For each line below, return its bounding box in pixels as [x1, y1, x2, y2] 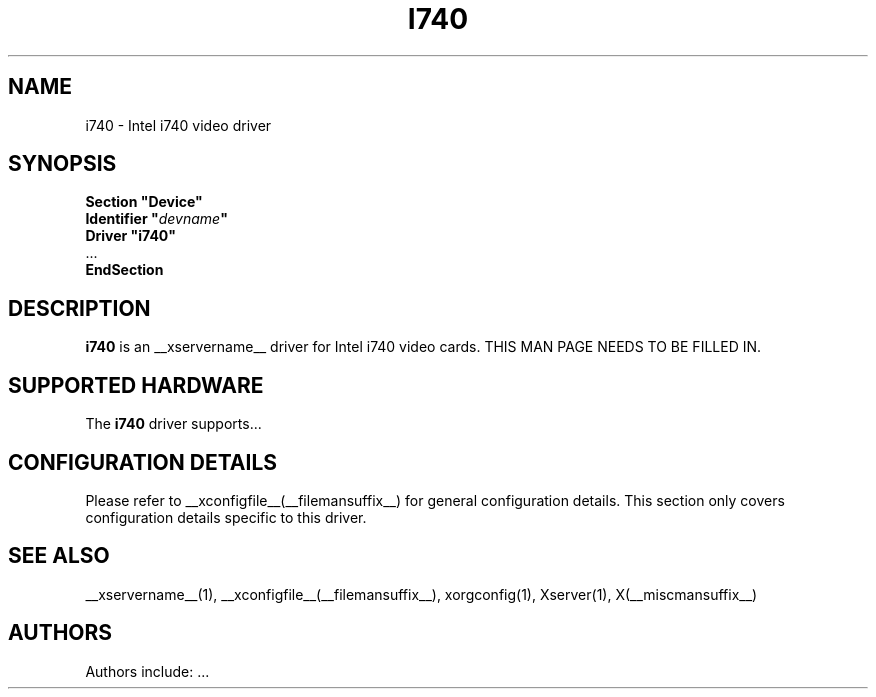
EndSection [85, 261, 164, 279]
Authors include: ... [85, 662, 210, 680]
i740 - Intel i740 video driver [85, 116, 272, 134]
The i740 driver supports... [85, 415, 262, 433]
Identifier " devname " [85, 210, 228, 228]
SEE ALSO [8, 543, 110, 569]
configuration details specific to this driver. [85, 508, 367, 526]
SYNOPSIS [8, 151, 117, 177]
